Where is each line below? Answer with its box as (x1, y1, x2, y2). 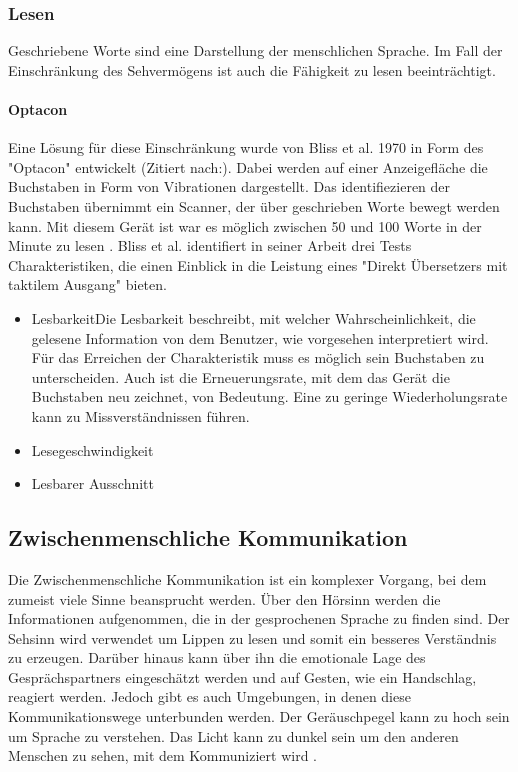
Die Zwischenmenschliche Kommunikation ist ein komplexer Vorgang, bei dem (8, 568, 487, 589)
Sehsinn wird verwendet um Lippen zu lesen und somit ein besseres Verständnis (8, 627, 497, 648)
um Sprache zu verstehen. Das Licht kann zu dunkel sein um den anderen (8, 725, 459, 746)
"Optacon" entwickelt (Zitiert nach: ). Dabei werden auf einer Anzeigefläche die (8, 156, 488, 177)
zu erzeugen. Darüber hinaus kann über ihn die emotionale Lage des (8, 647, 426, 668)
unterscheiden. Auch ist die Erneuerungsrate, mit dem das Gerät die (31, 366, 450, 387)
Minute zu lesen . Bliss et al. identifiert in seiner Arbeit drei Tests (8, 235, 412, 256)
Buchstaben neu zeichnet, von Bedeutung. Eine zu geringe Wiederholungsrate (31, 386, 508, 407)
